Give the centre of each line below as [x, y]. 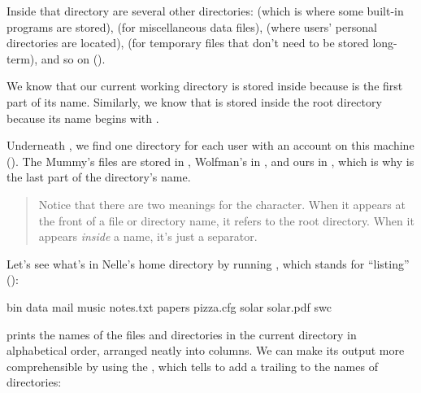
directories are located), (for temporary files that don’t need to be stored [188, 43]
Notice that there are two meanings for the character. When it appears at [222, 204]
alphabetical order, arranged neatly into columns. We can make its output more [206, 350]
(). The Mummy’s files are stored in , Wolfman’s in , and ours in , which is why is [210, 161]
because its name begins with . [83, 118]
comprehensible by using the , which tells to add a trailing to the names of [192, 366]
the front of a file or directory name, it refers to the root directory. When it [226, 220]
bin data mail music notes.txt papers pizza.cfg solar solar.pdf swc [169, 306]
